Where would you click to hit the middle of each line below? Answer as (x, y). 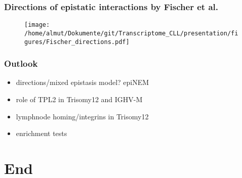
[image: (37, 25)
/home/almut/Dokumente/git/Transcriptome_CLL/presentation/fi (131, 33)
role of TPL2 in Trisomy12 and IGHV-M (79, 99)
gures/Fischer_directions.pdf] (77, 42)
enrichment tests (42, 133)
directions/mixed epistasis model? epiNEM (83, 82)
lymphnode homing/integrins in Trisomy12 (82, 116)
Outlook (21, 63)
